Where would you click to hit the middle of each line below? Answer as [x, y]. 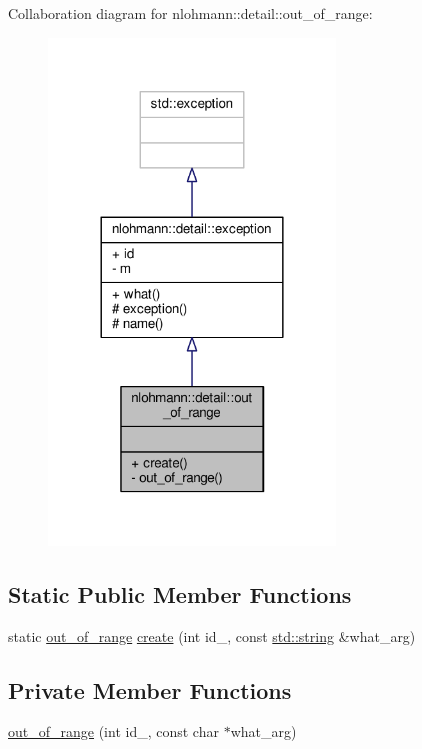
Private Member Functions [150, 689]
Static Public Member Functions [180, 593]
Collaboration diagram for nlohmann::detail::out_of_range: [190, 13]
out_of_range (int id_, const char [113, 731]
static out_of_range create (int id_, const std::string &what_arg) [212, 635]
